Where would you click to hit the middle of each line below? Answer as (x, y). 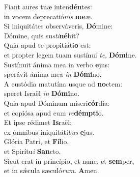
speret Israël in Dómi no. (42, 93)
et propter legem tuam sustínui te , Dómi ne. (70, 54)
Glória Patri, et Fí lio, (37, 141)
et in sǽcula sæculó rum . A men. (52, 170)
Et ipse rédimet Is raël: (38, 122)
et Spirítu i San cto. (32, 151)
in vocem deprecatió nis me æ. (48, 16)
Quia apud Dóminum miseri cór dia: (57, 103)
